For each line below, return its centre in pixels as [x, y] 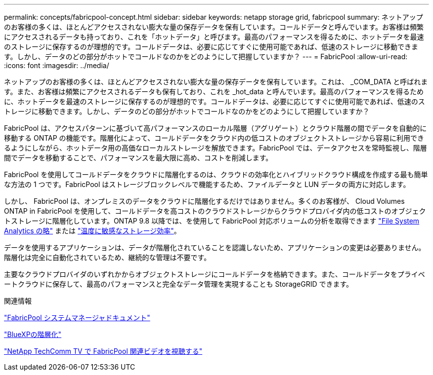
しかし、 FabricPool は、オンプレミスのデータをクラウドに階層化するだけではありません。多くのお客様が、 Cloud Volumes [204, 201]
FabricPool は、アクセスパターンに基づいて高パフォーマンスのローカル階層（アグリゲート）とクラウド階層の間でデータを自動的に [216, 128]
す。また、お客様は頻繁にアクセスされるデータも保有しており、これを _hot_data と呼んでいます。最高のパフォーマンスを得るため [214, 92]
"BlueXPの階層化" [33, 334]
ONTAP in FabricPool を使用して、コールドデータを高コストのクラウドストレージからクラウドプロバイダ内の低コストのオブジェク [215, 211]
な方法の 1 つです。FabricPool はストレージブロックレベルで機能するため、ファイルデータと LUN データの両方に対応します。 [207, 184]
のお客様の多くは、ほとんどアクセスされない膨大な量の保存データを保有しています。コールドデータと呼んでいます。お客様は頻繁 [214, 27]
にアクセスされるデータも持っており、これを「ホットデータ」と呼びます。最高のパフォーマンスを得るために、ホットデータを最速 [214, 37]
